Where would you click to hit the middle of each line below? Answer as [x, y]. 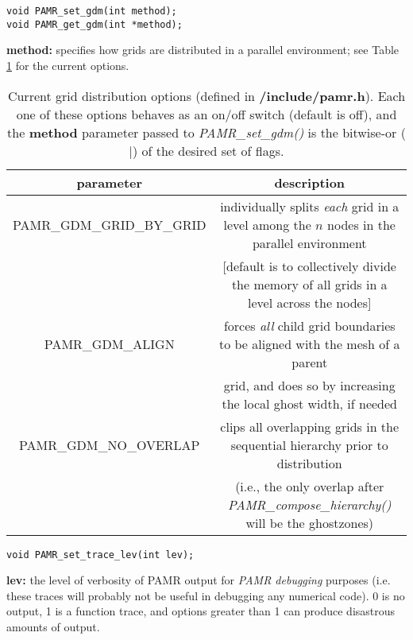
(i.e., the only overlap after [310, 486]
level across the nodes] [310, 302]
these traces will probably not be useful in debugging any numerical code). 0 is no [206, 595]
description [310, 182]
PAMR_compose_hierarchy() [310, 504]
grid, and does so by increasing [309, 385]
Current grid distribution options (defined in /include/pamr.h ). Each [206, 95]
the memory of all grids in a [309, 284]
